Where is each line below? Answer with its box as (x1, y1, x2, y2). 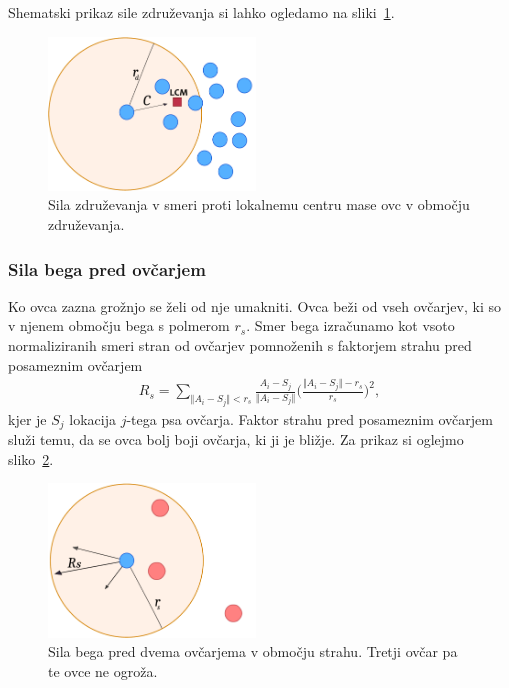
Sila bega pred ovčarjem (8, 256, 206, 281)
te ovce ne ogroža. (48, 660, 158, 681)
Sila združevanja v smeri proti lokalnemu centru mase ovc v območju (48, 194, 470, 215)
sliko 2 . (8, 448, 54, 469)
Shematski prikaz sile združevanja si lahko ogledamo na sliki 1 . (8, 2, 395, 22)
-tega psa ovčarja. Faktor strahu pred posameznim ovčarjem (126, 408, 493, 429)
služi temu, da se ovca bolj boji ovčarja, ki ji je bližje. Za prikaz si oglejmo (8, 429, 464, 450)
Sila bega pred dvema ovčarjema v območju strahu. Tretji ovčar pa (48, 641, 458, 662)
